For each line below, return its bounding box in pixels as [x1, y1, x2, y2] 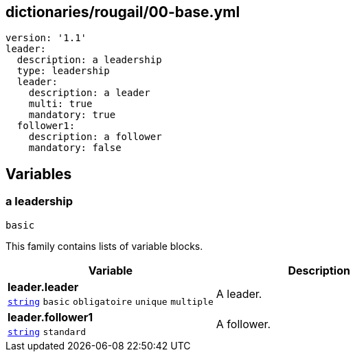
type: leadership [16, 65, 110, 77]
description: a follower [28, 131, 162, 143]
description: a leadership [16, 54, 162, 66]
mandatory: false [28, 142, 122, 154]
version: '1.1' [5, 32, 87, 44]
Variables [5, 165, 72, 183]
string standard [8, 326, 87, 337]
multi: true [28, 98, 93, 110]
